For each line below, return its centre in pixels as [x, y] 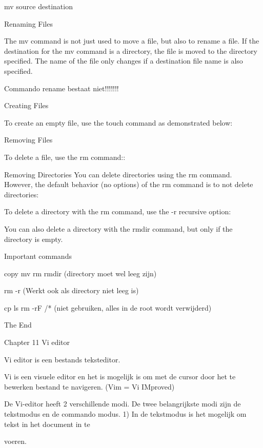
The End [18, 325]
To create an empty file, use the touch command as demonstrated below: [118, 122]
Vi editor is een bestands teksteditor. [62, 359]
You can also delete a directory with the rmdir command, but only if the [118, 228]
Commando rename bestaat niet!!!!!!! [62, 88]
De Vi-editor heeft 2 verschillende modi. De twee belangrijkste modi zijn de [123, 404]
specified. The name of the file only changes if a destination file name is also [124, 61]
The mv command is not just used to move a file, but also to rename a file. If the [132, 41]
